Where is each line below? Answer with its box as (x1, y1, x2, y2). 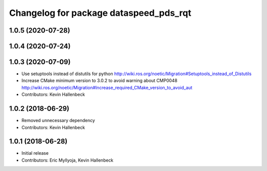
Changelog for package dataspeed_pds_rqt (9, 7, 191, 18)
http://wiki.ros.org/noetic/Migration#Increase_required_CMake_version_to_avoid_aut (21, 85, 193, 90)
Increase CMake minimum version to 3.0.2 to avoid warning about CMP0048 (21, 78, 178, 84)
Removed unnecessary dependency (21, 118, 95, 124)
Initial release (21, 150, 49, 156)
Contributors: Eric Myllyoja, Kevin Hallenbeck (21, 157, 114, 163)
